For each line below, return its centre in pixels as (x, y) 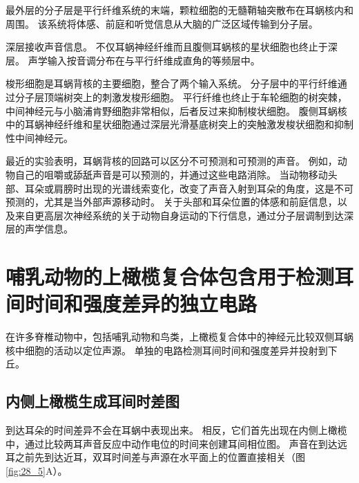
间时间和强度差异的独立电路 (132, 303)
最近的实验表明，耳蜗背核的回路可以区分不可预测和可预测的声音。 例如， (172, 161)
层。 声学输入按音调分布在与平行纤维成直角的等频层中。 (133, 60)
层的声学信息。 (39, 229)
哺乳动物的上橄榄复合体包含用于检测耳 (180, 276)
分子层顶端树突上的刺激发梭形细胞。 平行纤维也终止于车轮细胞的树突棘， (181, 97)
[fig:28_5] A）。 (37, 470)
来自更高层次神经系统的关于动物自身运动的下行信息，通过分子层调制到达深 (184, 215)
